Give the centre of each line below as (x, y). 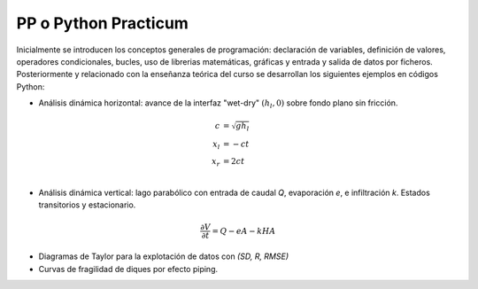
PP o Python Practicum (103, 23)
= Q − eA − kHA (244, 231)
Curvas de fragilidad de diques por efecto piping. (128, 269)
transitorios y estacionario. (87, 205)
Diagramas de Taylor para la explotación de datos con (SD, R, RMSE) (164, 256)
